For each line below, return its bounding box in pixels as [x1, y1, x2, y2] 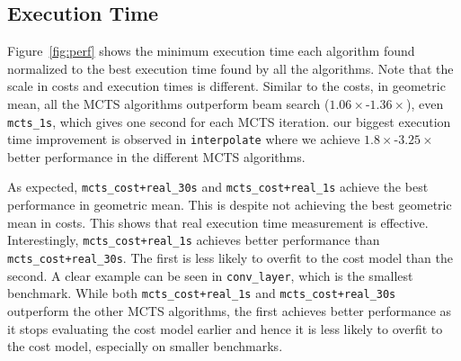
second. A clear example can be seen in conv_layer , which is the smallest [7, 266, 413, 284]
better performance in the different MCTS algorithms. [7, 147, 306, 166]
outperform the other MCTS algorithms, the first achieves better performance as [7, 301, 452, 320]
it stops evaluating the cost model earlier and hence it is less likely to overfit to [7, 319, 443, 338]
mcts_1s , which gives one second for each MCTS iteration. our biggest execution [7, 112, 451, 131]
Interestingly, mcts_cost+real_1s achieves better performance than [7, 230, 380, 249]
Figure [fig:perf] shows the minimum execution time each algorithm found [7, 41, 415, 60]
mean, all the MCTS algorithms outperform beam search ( [7, 94, 330, 113]
